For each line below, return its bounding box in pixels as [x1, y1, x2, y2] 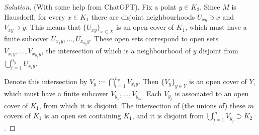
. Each [142, 88, 162, 98]
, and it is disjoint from [132, 110, 204, 120]
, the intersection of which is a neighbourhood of [41, 45, 191, 56]
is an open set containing [44, 110, 121, 120]
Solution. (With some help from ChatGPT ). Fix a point [4, 2, 177, 12]
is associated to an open [175, 88, 249, 98]
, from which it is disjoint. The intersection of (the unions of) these [39, 100, 246, 110]
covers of [4, 110, 31, 120]
